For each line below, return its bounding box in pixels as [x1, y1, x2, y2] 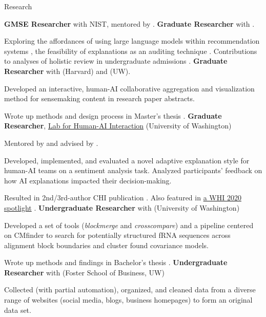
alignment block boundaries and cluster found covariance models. [4, 239, 209, 250]
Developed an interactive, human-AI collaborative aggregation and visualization [4, 83, 255, 94]
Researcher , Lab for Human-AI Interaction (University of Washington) [4, 120, 232, 131]
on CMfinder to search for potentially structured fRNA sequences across [4, 230, 231, 240]
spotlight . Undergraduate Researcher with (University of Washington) [4, 202, 240, 213]
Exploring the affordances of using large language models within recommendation [4, 35, 260, 46]
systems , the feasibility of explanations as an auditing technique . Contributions [4, 45, 257, 56]
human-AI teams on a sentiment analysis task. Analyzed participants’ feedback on [4, 165, 262, 176]
